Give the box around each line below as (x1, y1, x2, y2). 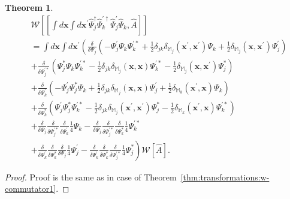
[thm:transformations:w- (180, 170, 270, 183)
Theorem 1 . (5, 1, 53, 13)
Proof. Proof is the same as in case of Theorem (5, 170, 177, 183)
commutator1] (5, 182, 56, 195)
